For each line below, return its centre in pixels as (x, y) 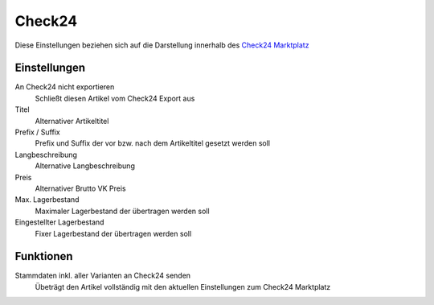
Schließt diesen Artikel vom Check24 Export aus (115, 98)
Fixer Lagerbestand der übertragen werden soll (113, 233)
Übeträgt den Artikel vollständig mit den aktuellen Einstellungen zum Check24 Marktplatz (183, 286)
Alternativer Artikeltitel (72, 121)
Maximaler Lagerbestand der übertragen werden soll (122, 211)
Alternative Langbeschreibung (85, 166)
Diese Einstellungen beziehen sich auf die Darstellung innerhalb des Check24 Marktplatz (162, 45)
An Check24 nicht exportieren (65, 87)
